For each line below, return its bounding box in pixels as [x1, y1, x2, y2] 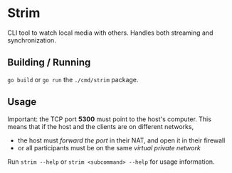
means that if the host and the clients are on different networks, [7, 122, 194, 130]
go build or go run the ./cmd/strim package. [7, 75, 139, 84]
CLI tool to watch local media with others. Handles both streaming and [7, 28, 213, 37]
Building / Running [7, 57, 91, 69]
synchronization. [7, 35, 57, 44]
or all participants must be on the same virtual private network [17, 143, 201, 152]
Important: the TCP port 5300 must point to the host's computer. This [7, 115, 212, 123]
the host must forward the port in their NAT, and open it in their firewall [17, 136, 226, 145]
